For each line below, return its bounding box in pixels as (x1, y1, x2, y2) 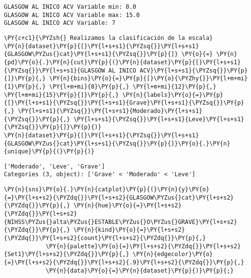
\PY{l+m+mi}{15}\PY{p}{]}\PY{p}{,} (4, 91, 119, 98)
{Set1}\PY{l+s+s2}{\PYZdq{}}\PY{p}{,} (4, 251, 129, 258)
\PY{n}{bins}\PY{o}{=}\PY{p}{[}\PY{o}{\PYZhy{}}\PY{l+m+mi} (49, 75, 248, 82)
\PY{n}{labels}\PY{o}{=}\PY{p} (122, 91, 224, 98)
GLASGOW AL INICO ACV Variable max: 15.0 (4, 11, 140, 19)
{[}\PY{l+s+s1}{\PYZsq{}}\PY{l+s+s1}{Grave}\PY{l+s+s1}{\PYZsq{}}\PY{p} (4, 99, 244, 107)
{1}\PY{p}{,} (4, 83, 46, 90)
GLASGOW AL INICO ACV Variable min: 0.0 (4, 3, 137, 10)
